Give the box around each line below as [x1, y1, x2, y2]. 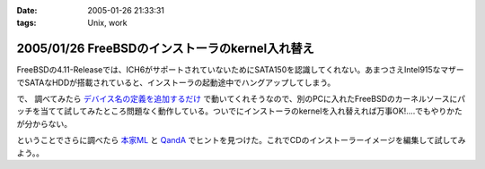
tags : [16, 18, 37, 29]
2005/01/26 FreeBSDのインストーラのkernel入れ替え [16, 41, 314, 56]
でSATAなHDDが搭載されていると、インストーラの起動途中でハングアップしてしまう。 [16, 77, 336, 88]
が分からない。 [16, 118, 72, 129]
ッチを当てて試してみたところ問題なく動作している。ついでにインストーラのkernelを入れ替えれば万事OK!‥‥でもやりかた [16, 106, 463, 116]
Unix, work [87, 18, 128, 29]
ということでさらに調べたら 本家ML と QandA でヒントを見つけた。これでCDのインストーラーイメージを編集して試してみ [16, 135, 466, 146]
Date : [16, 5, 38, 15]
